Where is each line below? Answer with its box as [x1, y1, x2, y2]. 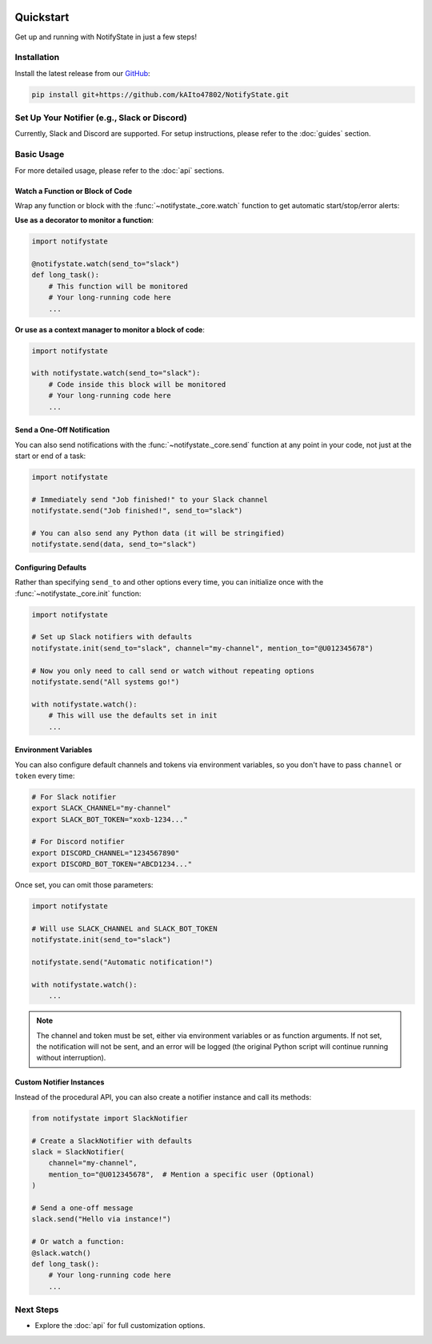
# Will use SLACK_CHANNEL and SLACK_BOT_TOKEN [31, 923, 218, 933]
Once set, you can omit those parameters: [14, 880, 154, 890]
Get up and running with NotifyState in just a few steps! [14, 32, 198, 42]
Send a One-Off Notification [14, 425, 110, 435]
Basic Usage [14, 149, 65, 160]
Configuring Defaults [14, 562, 87, 572]
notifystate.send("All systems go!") [31, 677, 180, 686]
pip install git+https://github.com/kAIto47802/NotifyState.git [31, 90, 290, 99]
